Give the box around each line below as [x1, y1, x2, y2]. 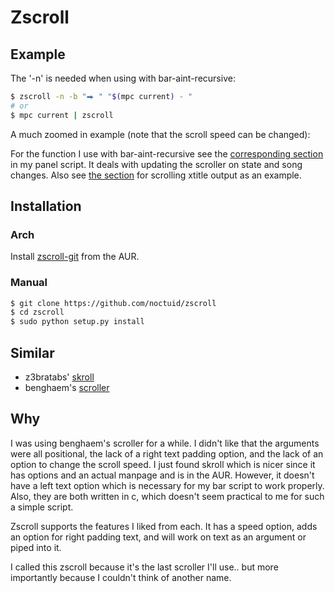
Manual [10, 276, 48, 290]
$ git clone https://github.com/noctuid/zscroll [10, 298, 217, 308]
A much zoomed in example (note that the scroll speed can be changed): [10, 128, 311, 140]
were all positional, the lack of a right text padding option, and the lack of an [10, 447, 324, 460]
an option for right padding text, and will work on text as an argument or [10, 531, 307, 543]
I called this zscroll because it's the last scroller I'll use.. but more [10, 561, 279, 573]
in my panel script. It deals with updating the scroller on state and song [10, 158, 303, 170]
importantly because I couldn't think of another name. [10, 571, 232, 583]
